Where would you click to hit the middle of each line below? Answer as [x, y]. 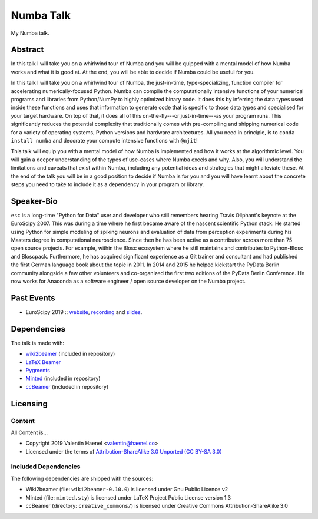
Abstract [27, 50]
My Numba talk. [30, 33]
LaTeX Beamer [43, 362]
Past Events [33, 298]
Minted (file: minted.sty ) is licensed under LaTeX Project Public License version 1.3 [128, 497]
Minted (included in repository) [63, 378]
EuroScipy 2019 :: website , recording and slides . [84, 312]
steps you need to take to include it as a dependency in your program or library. [107, 184]
